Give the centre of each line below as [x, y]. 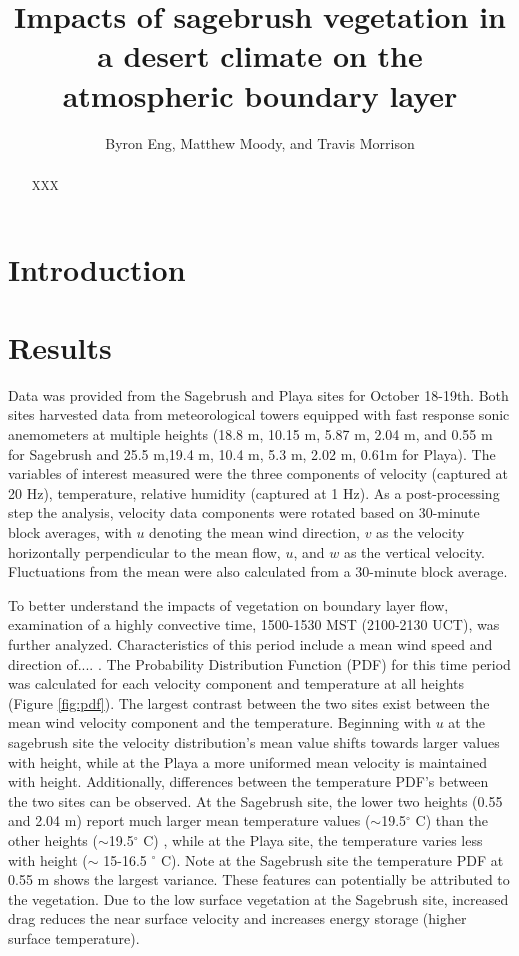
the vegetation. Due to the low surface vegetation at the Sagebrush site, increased [258, 898]
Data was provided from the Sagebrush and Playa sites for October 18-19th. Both [258, 394]
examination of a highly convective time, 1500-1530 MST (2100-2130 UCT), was [254, 624]
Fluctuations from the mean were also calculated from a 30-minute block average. [258, 571]
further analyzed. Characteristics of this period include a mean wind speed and [250, 643]
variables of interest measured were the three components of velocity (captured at [258, 473]
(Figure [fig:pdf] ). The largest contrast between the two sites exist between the [249, 702]
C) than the [451, 820]
